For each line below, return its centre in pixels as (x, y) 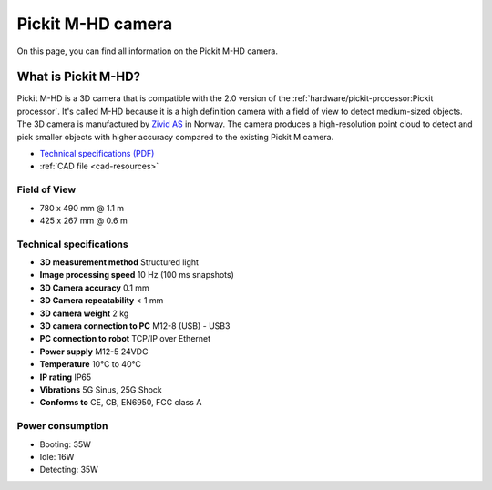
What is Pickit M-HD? (79, 77)
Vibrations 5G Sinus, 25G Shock (101, 389)
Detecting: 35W (69, 470)
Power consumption (62, 426)
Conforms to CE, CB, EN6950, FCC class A (121, 403)
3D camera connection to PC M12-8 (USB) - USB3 (135, 326)
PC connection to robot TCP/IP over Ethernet (125, 339)
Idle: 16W (57, 456)
